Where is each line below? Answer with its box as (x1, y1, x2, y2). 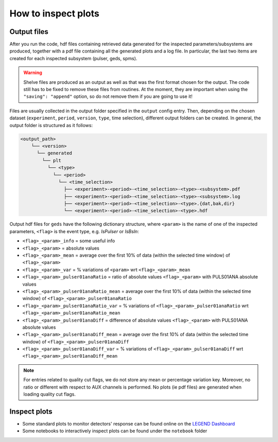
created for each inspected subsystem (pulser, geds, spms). (9, 55, 137, 61)
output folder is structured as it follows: (9, 122, 93, 128)
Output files (9, 27, 49, 36)
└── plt (42, 157, 62, 163)
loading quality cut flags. (23, 391, 76, 397)
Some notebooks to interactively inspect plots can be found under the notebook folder (22, 428, 207, 434)
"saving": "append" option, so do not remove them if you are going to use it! (23, 93, 193, 100)
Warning (23, 69, 42, 76)
